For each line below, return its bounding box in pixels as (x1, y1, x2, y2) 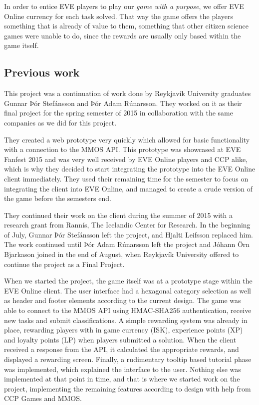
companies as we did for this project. (4, 117, 117, 127)
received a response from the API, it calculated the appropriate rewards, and (4, 344, 239, 354)
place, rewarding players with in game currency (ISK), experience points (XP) (4, 324, 243, 335)
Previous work (4, 64, 80, 80)
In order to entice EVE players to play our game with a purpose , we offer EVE (4, 1, 244, 11)
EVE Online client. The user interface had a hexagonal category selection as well (4, 285, 251, 295)
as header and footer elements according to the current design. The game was (4, 295, 241, 305)
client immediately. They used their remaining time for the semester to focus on (4, 173, 249, 183)
